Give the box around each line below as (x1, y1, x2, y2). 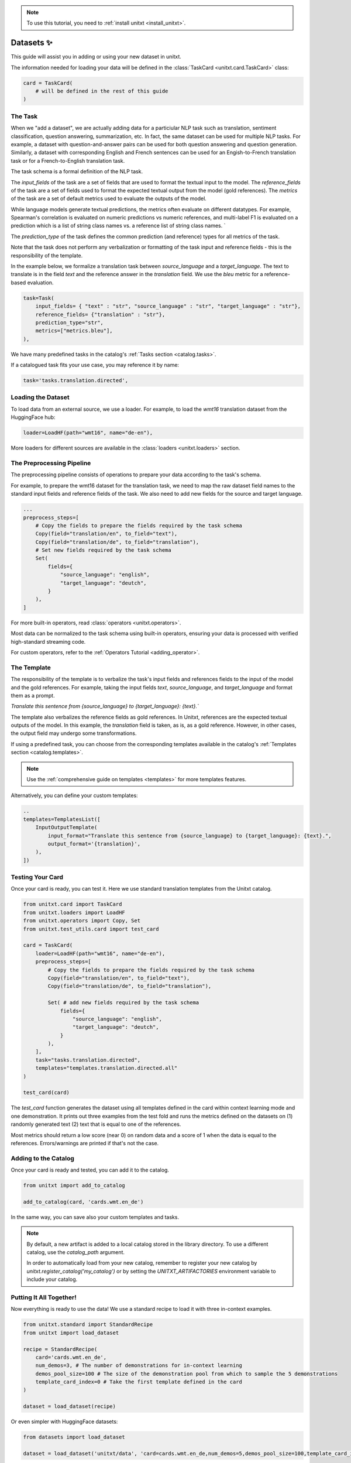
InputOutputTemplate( (35, 824, 98, 831)
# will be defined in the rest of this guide (35, 88, 168, 95)
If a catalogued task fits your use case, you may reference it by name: (11, 362, 180, 369)
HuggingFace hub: (11, 414, 56, 421)
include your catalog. (26, 1276, 78, 1283)
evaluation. (27, 279, 54, 286)
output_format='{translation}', (47, 840, 140, 847)
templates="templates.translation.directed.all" (35, 1065, 178, 1072)
